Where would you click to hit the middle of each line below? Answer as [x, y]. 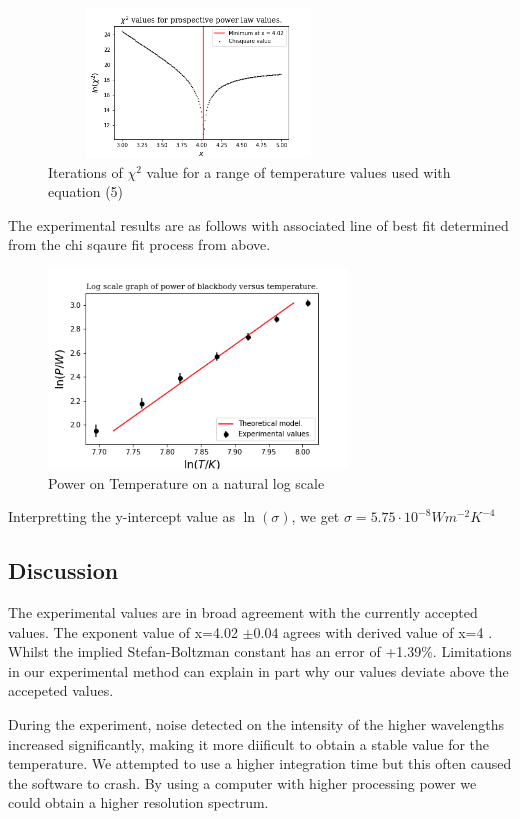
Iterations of [85, 171]
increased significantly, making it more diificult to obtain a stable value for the [249, 743]
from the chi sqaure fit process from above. [139, 244]
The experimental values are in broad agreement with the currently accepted [243, 611]
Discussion [63, 570]
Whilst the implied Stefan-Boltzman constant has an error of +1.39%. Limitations [260, 651]
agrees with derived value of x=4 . [388, 631]
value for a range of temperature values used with [298, 171]
